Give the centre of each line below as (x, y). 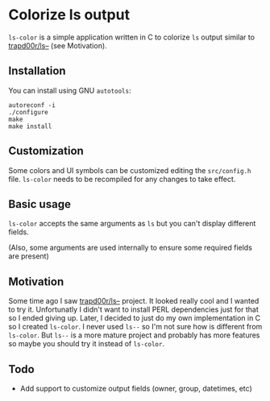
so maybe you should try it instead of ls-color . (87, 344)
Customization (46, 151)
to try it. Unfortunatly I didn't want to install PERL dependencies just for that (134, 310)
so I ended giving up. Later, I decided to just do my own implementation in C (135, 318)
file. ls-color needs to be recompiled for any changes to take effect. (122, 179)
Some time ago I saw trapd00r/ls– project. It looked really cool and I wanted (134, 301)
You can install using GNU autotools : (70, 90)
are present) (29, 256)
